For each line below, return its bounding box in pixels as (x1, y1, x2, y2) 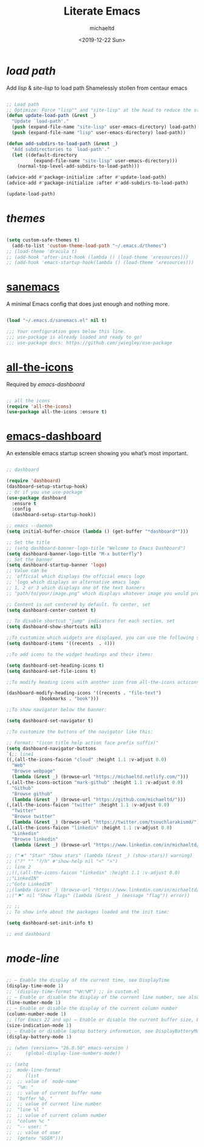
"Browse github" (12, 790, 53, 797)
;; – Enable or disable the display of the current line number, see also (6, 994, 200, 1000)
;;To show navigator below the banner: (6, 707, 107, 713)
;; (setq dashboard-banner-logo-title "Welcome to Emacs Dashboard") (6, 545, 186, 551)
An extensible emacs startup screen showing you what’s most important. (6, 450, 188, 457)
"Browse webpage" (12, 768, 56, 775)
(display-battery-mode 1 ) (6, 1034, 72, 1040)
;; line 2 (6, 864, 32, 870)
